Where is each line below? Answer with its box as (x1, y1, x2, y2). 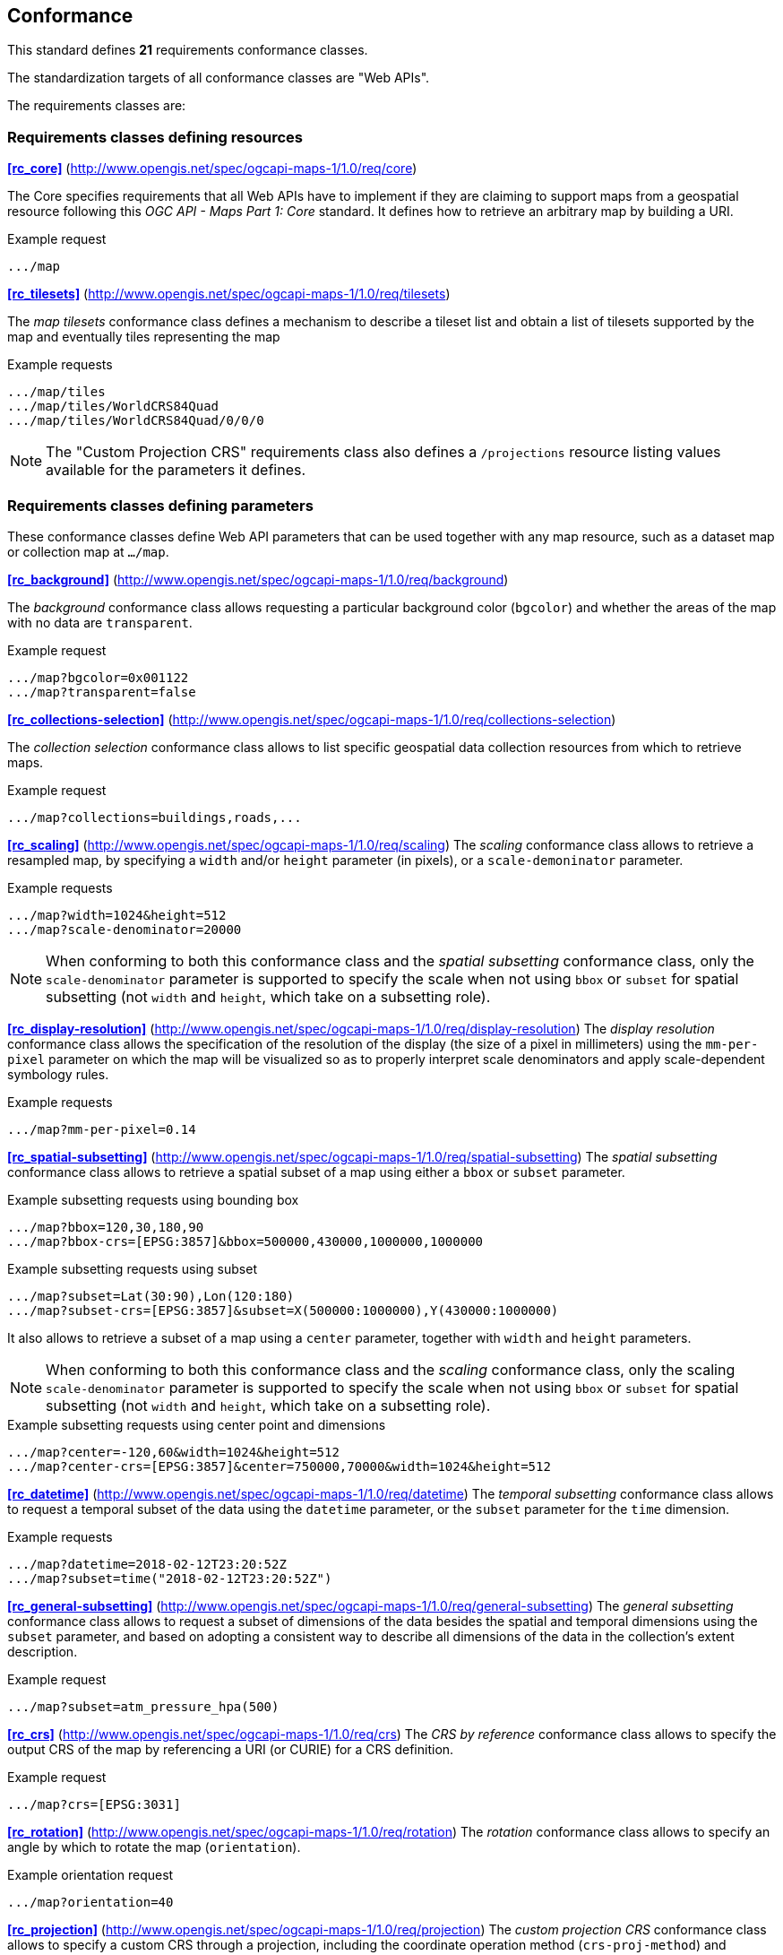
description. (7, 1643, 78, 1659)
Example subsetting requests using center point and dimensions (7, 1416, 386, 1432)
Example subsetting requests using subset (7, 1260, 257, 1276)
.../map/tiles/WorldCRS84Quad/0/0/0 (7, 413, 264, 428)
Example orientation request (7, 1866, 174, 1882)
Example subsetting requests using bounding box (7, 1191, 299, 1207)
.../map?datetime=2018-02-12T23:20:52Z (7, 1556, 287, 1571)
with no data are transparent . (7, 614, 193, 630)
